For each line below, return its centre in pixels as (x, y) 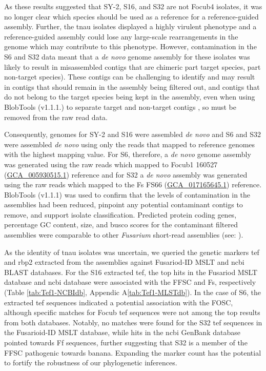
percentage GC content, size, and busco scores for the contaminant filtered (121, 224)
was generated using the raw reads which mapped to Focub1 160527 (111, 164)
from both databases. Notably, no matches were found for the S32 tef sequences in (133, 322)
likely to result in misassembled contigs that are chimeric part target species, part (132, 66)
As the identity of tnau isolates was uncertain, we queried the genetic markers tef (132, 252)
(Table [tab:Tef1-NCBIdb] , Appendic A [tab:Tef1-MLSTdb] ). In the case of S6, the (133, 292)
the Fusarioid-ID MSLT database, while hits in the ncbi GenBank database (122, 332)
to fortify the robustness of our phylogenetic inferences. (91, 363)
